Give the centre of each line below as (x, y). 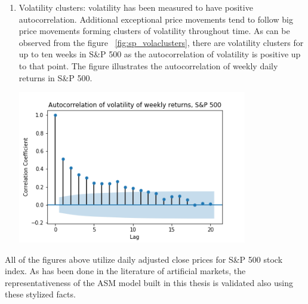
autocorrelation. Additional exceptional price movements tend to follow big (156, 19)
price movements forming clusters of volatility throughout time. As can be (154, 31)
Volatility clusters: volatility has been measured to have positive (136, 7)
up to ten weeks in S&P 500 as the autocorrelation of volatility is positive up (160, 54)
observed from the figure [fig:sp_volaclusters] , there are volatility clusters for (161, 42)
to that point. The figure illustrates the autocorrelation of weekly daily (148, 65)
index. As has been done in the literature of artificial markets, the (125, 271)
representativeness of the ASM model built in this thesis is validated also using (149, 282)
